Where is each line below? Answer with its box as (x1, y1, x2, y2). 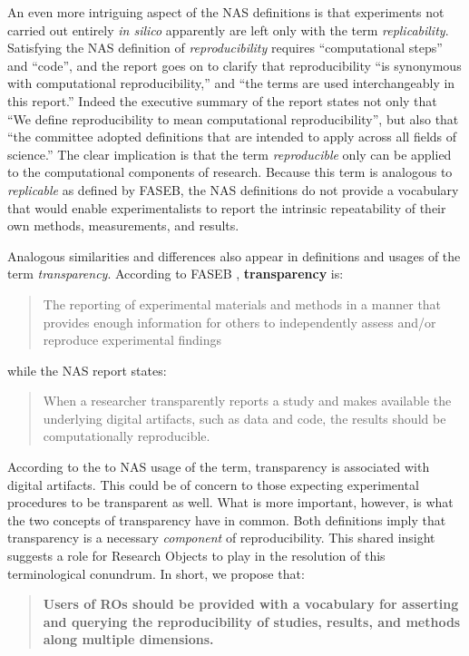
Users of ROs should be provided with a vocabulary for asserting (43, 594, 459, 613)
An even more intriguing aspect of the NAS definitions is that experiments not (7, 3, 445, 21)
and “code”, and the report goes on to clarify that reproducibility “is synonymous (7, 55, 462, 74)
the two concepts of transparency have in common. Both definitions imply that (7, 510, 446, 529)
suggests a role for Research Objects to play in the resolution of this (7, 546, 386, 565)
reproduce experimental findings (43, 330, 222, 349)
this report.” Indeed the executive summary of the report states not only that (7, 91, 437, 110)
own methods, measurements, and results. (7, 216, 239, 235)
